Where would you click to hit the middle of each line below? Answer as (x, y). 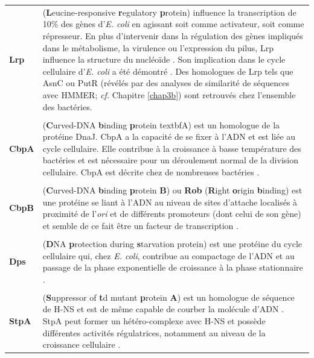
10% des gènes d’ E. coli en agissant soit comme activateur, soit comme (173, 24)
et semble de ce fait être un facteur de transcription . (140, 225)
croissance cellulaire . (82, 344)
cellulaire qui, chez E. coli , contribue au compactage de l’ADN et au (168, 255)
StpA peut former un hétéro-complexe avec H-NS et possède (154, 321)
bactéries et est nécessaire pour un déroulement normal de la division (170, 160)
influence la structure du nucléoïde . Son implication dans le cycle (164, 59)
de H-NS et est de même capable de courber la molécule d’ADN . (163, 309)
